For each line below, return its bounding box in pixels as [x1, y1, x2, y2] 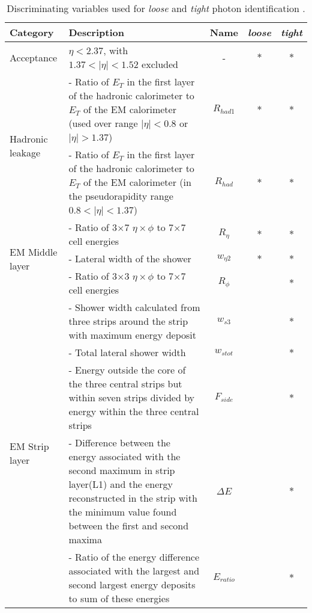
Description [68, 25, 124, 39]
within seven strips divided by [68, 390, 195, 404]
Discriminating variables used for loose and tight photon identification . [7, 1, 305, 15]
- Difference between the [68, 436, 170, 449]
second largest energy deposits [68, 578, 196, 591]
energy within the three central [68, 404, 199, 418]
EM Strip [10, 439, 49, 453]
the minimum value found [68, 505, 177, 519]
